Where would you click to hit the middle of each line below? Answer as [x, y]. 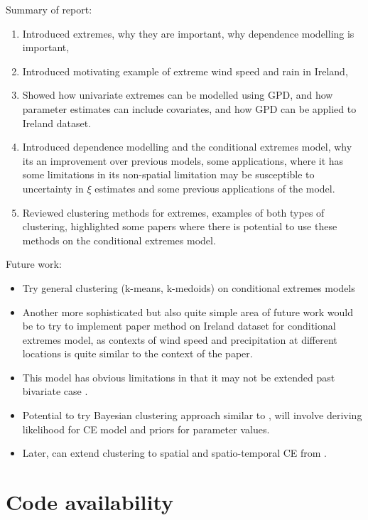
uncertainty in [53, 188]
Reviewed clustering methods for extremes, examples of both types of [173, 212]
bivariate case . [55, 391]
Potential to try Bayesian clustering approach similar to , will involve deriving [192, 415]
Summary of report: [49, 9]
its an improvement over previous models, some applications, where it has [183, 160]
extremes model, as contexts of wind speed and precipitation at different [180, 339]
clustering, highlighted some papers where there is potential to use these [180, 226]
